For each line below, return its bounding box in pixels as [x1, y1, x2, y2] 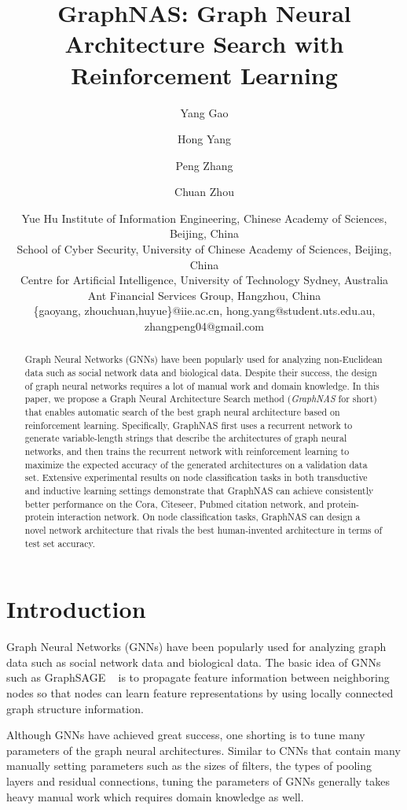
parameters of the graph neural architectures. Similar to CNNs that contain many [6, 742, 401, 758]
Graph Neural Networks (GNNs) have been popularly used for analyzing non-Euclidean [24, 353, 383, 366]
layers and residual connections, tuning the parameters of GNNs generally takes [6, 772, 390, 789]
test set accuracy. [24, 536, 96, 549]
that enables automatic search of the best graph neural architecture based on [24, 405, 340, 419]
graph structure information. [6, 700, 144, 716]
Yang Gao [180, 104, 229, 120]
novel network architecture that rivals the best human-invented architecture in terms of [24, 523, 383, 536]
